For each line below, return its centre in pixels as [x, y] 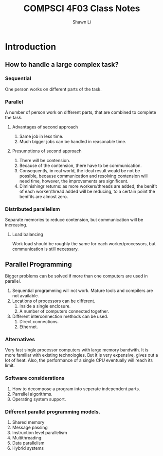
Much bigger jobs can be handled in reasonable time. [73, 141]
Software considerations [35, 378]
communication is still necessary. [45, 249]
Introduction [31, 46]
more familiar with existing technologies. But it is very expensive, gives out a [81, 355]
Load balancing [27, 235]
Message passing [30, 427]
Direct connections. [39, 322]
